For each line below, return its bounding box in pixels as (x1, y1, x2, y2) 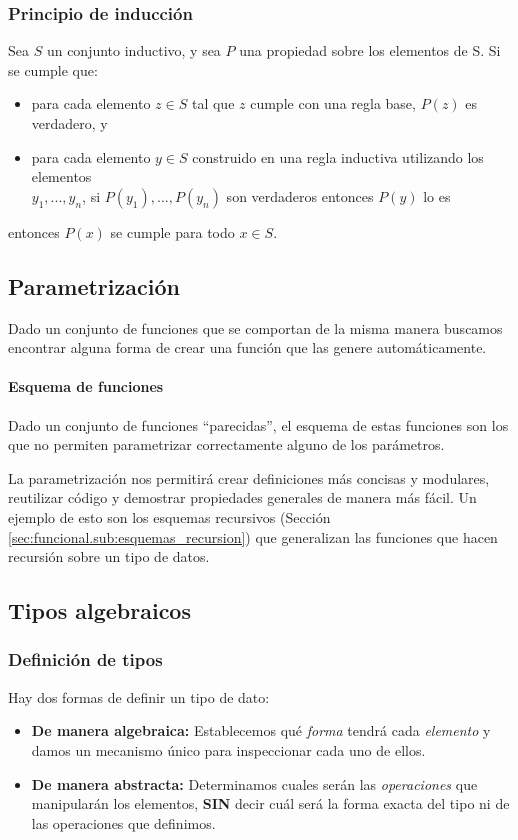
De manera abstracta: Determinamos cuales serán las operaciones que (31, 773, 478, 794)
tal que (191, 93, 235, 114)
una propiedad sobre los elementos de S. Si (239, 40, 501, 61)
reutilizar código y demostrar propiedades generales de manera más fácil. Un (8, 487, 477, 508)
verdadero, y (31, 113, 108, 133)
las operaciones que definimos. (31, 812, 216, 833)
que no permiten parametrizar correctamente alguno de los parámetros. (8, 434, 445, 455)
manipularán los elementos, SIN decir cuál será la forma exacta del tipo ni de (31, 793, 510, 814)
